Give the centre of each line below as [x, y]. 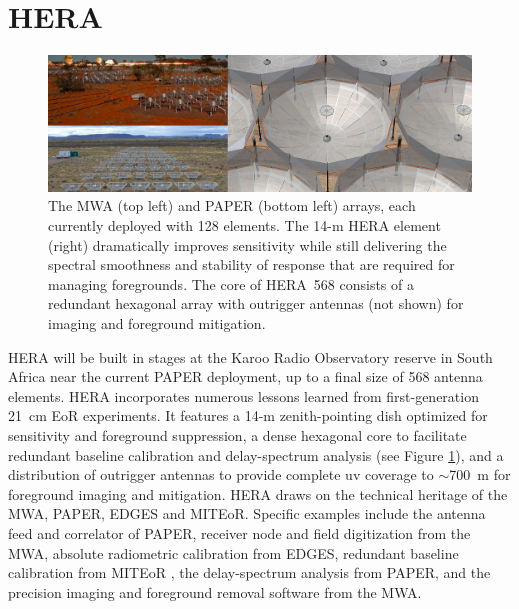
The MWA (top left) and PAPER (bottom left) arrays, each [232, 205]
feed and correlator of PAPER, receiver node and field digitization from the [239, 532]
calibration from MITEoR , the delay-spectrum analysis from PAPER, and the [249, 572]
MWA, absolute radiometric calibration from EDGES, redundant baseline [233, 552]
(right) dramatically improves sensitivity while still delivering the [247, 244]
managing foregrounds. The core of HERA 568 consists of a [231, 283]
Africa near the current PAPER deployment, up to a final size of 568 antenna [245, 376]
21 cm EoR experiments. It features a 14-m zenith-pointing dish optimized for [248, 415]
